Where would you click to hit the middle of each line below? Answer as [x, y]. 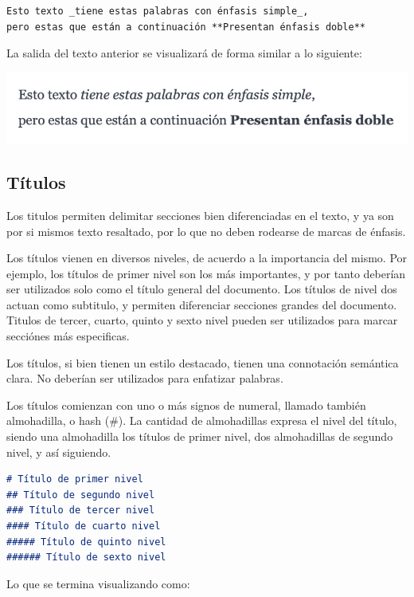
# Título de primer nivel [75, 479]
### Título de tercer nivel [81, 511]
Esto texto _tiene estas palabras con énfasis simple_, [158, 11]
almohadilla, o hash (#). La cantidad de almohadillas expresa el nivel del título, [202, 420]
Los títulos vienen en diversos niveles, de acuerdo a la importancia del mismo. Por [207, 258]
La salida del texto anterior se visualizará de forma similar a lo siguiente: [184, 53]
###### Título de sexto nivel [86, 558]
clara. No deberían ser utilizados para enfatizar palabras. [145, 378]
